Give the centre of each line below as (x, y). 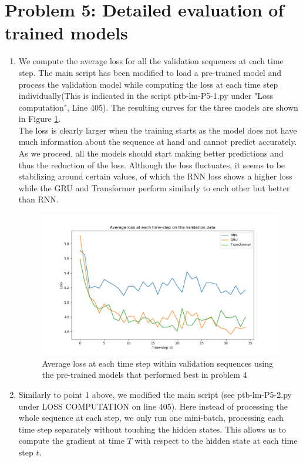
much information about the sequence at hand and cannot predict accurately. (158, 142)
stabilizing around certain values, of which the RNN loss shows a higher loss (155, 176)
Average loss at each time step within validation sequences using (158, 363)
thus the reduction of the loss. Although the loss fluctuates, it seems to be (152, 164)
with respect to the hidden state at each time (216, 441)
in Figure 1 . (40, 119)
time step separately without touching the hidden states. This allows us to (152, 429)
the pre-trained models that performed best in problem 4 (144, 375)
